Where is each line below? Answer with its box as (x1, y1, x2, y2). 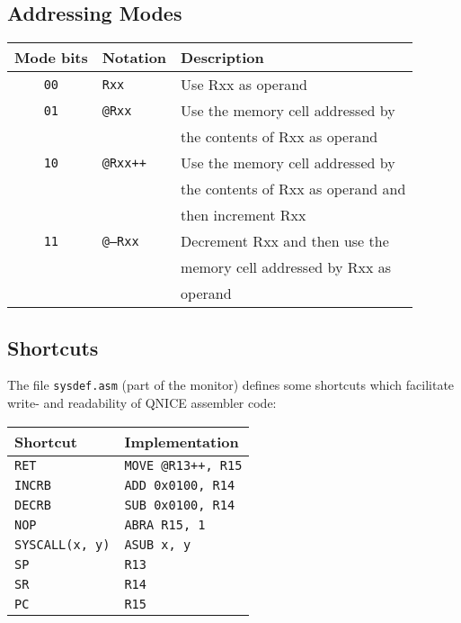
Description (181, 47, 264, 68)
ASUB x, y (124, 537, 191, 552)
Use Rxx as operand (181, 74, 307, 95)
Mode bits (14, 47, 88, 68)
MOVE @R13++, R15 (124, 457, 243, 473)
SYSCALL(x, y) (14, 537, 111, 552)
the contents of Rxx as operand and (181, 178, 406, 200)
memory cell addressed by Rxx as (181, 257, 391, 278)
